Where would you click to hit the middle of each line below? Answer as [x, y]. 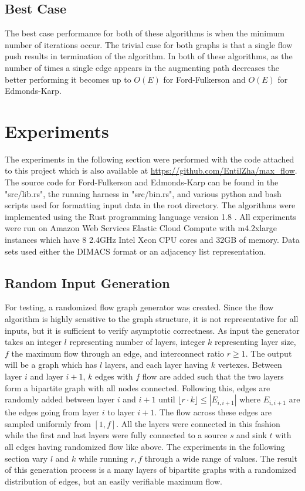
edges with [114, 376]
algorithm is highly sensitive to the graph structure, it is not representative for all [152, 319]
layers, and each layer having [157, 365]
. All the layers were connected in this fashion [198, 423]
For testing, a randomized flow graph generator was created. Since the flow [139, 307]
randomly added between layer [60, 399]
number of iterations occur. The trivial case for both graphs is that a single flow [149, 44]
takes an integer [33, 342]
